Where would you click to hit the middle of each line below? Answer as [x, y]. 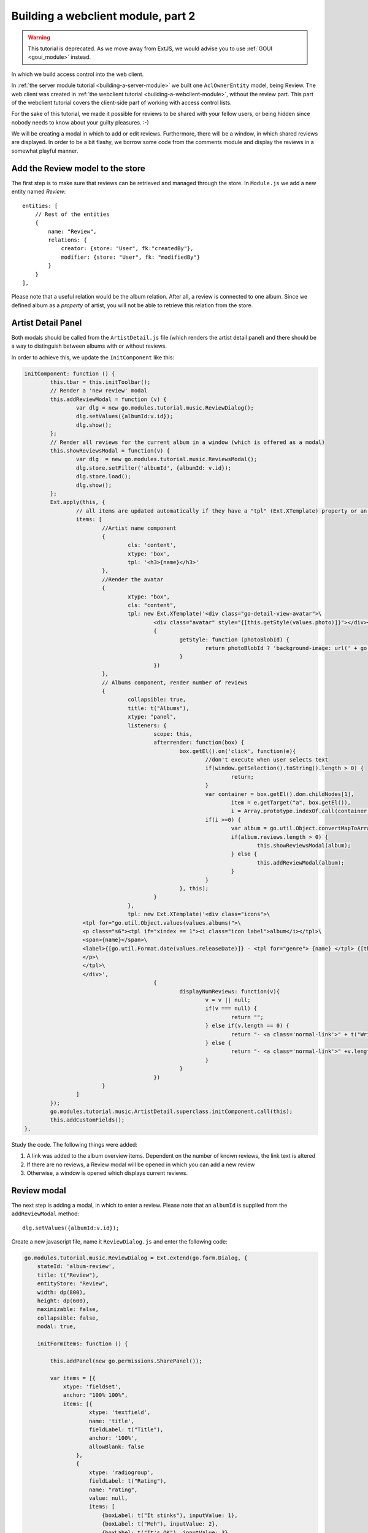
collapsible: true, [157, 700]
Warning [39, 37]
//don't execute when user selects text [266, 760]
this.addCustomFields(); [87, 1120]
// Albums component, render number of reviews [174, 682]
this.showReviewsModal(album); [304, 845]
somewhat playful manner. [45, 151]
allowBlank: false [117, 1447]
